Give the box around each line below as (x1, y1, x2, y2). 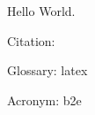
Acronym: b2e (7, 90, 82, 109)
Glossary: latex (7, 61, 88, 80)
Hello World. (7, 2, 76, 19)
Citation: (7, 31, 55, 50)
